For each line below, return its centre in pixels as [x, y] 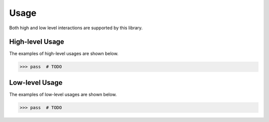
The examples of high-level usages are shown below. [64, 54]
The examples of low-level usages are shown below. [63, 94]
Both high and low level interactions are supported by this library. [76, 28]
